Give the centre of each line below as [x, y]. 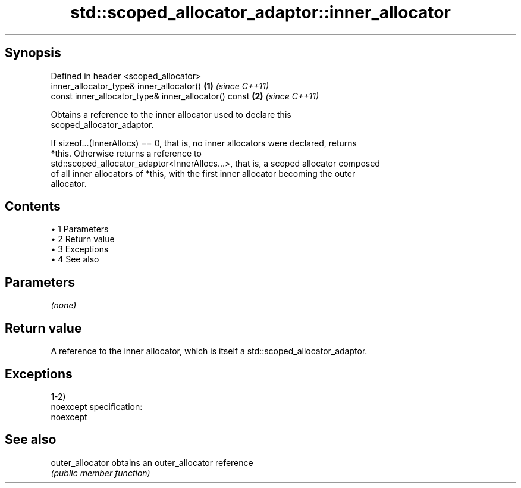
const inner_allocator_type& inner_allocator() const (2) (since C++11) [185, 96]
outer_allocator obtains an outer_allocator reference [152, 462]
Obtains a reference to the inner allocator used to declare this [171, 114]
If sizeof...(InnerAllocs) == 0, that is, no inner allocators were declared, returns [204, 143]
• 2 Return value [83, 239]
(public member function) [101, 473]
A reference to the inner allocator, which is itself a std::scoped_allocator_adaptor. [209, 351]
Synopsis [33, 53]
